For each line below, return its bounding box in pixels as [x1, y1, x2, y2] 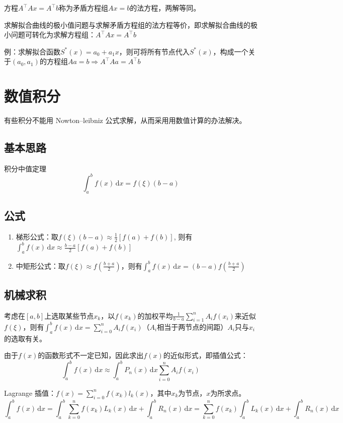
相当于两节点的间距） [157, 321, 228, 332]
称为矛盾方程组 [59, 3, 108, 13]
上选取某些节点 [44, 310, 94, 321]
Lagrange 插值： [4, 387, 56, 398]
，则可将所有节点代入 [119, 46, 190, 56]
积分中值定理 [4, 163, 46, 173]
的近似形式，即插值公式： [163, 350, 248, 360]
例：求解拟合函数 [4, 46, 60, 56]
